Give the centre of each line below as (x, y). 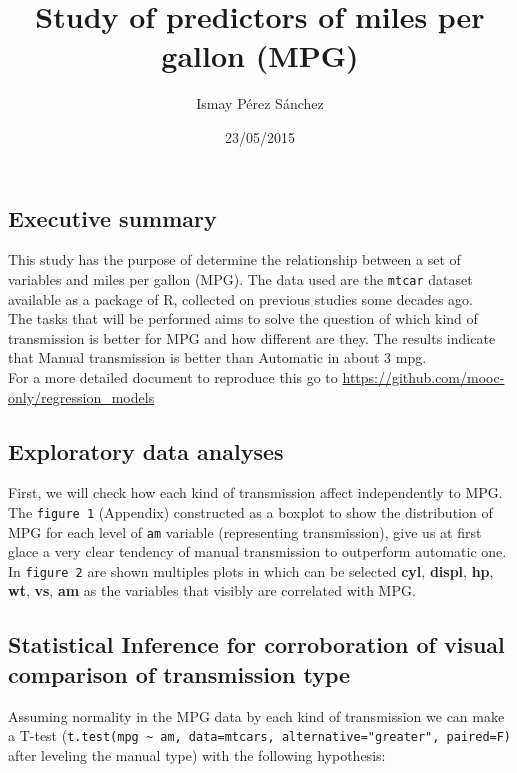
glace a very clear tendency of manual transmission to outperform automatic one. (257, 551)
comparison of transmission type (179, 673)
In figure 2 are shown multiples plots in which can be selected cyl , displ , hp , (251, 570)
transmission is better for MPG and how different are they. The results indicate (252, 337)
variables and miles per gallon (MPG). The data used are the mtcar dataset (240, 278)
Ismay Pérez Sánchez (260, 103)
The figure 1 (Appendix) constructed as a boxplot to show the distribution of (250, 511)
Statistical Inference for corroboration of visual (256, 644)
